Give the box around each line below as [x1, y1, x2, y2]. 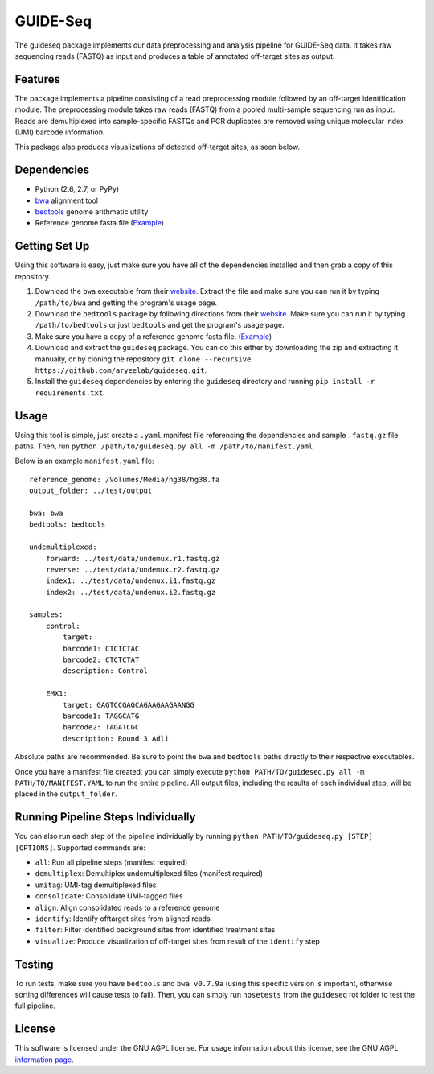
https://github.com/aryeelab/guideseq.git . [35, 365, 207, 374]
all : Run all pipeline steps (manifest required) [35, 857, 188, 867]
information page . [14, 1055, 74, 1064]
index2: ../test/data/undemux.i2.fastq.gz [45, 588, 216, 597]
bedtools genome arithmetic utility [35, 207, 149, 217]
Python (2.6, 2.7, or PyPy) [35, 184, 120, 194]
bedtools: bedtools [29, 520, 106, 529]
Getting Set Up [14, 239, 90, 253]
